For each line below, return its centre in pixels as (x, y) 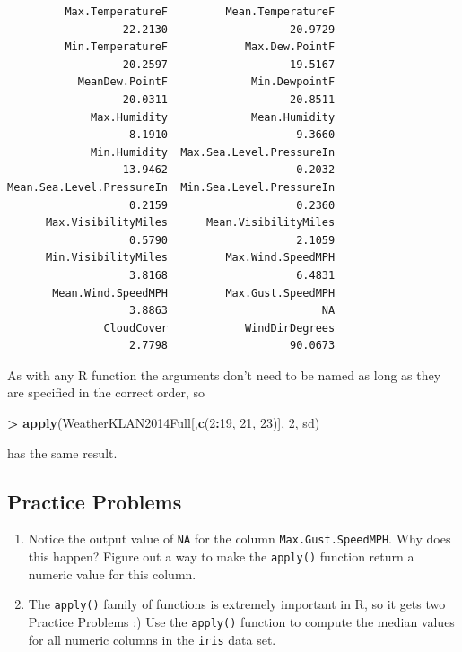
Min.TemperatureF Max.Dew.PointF (200, 47)
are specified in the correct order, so (106, 392)
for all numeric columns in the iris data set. (152, 639)
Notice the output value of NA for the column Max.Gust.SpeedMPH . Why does (240, 539)
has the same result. (62, 452)
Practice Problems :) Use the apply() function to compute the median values (241, 622)
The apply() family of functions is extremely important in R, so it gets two (237, 604)
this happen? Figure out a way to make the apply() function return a (221, 556)
